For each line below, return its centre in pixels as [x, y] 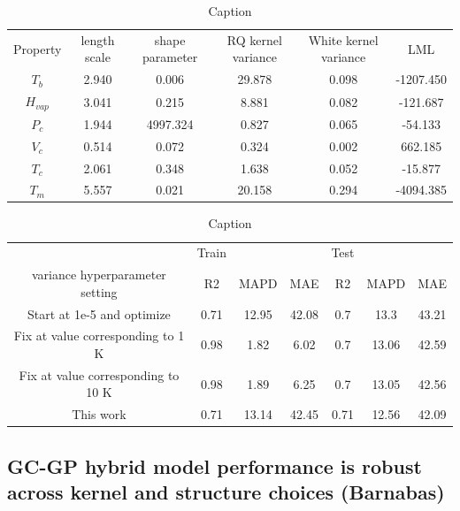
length [98, 39]
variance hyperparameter [99, 275]
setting [99, 291]
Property [38, 48]
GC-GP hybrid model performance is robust [215, 465]
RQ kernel [254, 39]
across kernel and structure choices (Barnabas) [226, 492]
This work [99, 414]
